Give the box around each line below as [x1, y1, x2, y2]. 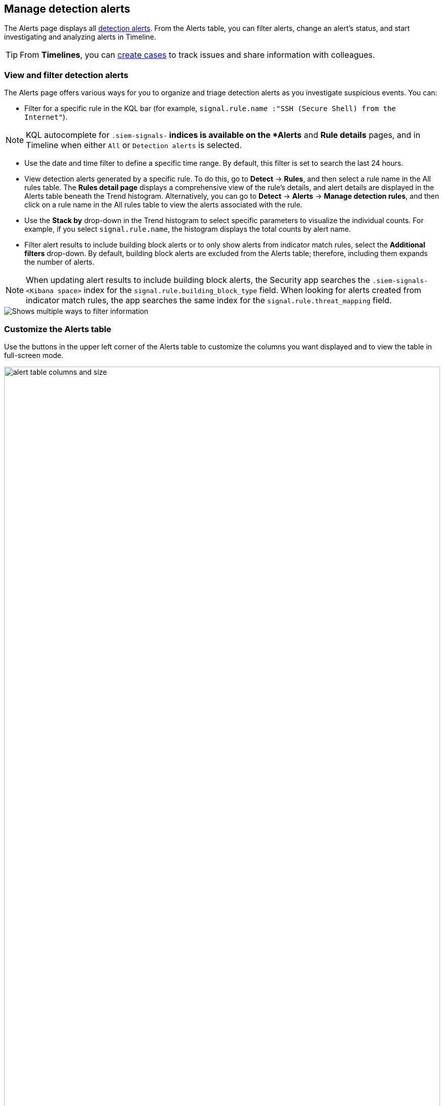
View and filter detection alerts [4, 69, 129, 80]
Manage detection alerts [4, 3, 130, 15]
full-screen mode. [4, 350, 64, 360]
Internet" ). [24, 113, 67, 122]
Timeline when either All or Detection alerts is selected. [26, 140, 242, 151]
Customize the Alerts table [4, 324, 112, 334]
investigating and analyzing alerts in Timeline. [4, 32, 157, 42]
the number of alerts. [24, 258, 94, 267]
